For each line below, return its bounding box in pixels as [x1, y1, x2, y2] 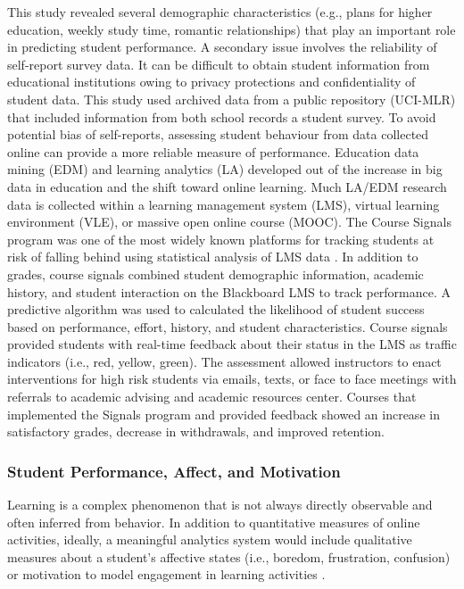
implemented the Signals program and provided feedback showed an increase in [7, 404, 440, 423]
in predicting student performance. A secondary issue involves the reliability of [7, 37, 437, 56]
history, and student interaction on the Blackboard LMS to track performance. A [7, 282, 452, 301]
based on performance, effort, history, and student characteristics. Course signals [7, 317, 448, 336]
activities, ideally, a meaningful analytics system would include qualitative [7, 530, 412, 549]
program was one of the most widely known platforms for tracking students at [7, 229, 435, 248]
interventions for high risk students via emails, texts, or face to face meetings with [7, 369, 457, 388]
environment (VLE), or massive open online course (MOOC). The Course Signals [7, 212, 452, 231]
